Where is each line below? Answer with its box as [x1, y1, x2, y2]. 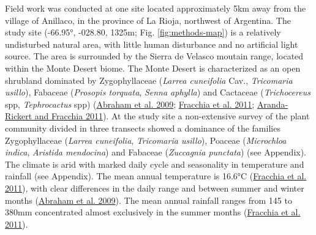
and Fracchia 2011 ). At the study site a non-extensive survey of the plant [34, 110, 310, 122]
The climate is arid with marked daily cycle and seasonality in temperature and [5, 157, 304, 170]
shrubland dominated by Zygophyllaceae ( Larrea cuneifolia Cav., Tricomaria [5, 73, 293, 86]
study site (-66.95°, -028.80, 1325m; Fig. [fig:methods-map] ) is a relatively [5, 26, 281, 39]
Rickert [5, 110, 32, 122]
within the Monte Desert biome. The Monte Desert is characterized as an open [5, 61, 301, 74]
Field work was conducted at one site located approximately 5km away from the [5, 2, 306, 14]
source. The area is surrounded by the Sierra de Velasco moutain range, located [5, 50, 304, 62]
